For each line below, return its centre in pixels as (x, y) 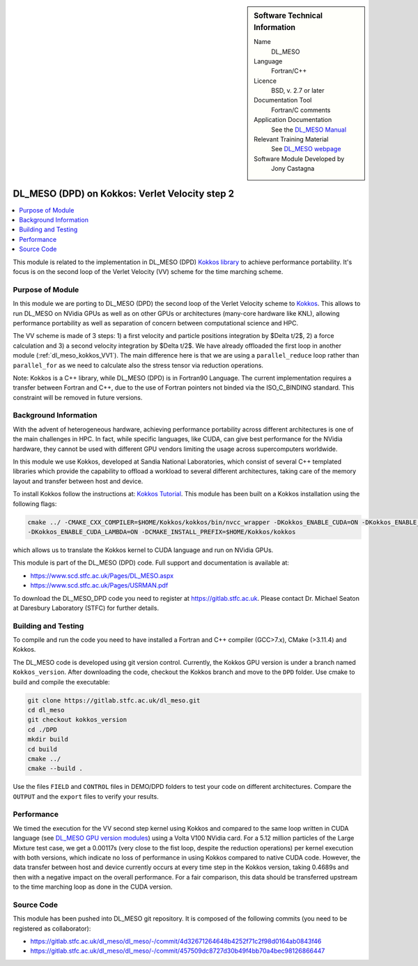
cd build (42, 749)
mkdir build (48, 739)
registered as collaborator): (52, 928)
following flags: (35, 504)
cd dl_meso (46, 710)
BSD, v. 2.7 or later (298, 91)
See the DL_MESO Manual (309, 130)
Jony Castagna (293, 169)
